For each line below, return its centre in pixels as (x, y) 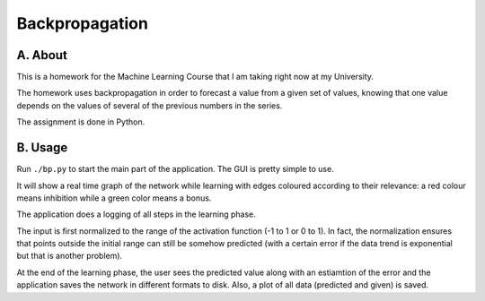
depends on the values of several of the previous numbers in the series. (150, 105)
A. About (42, 55)
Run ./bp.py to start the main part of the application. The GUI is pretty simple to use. (175, 169)
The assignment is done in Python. (81, 122)
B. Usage (42, 148)
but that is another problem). (70, 256)
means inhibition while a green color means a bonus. (114, 198)
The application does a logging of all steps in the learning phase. (136, 214)
